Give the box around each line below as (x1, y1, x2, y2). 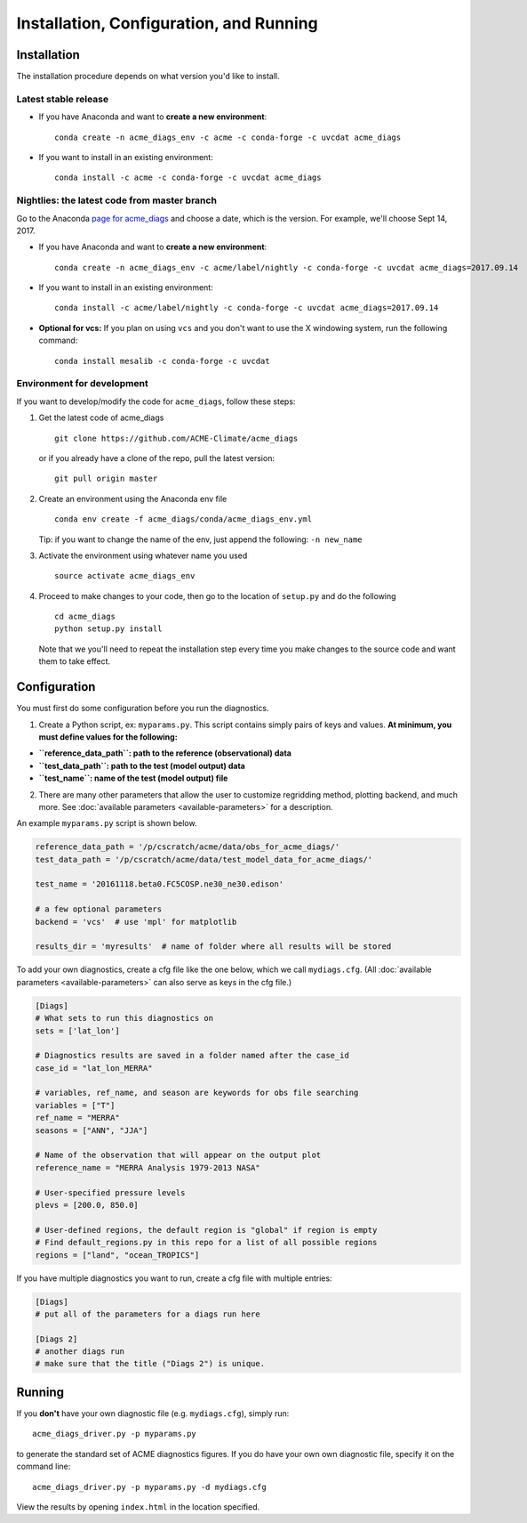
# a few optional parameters (35, 904, 163, 914)
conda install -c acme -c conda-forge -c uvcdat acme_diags (54, 173, 322, 182)
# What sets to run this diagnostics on (35, 1013, 213, 1024)
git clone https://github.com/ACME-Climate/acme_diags (54, 433, 299, 443)
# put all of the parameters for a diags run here (35, 1308, 261, 1319)
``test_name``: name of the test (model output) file (38, 773, 228, 783)
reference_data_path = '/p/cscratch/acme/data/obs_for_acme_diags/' (35, 842, 340, 852)
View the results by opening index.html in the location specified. (16, 1501, 260, 1512)
